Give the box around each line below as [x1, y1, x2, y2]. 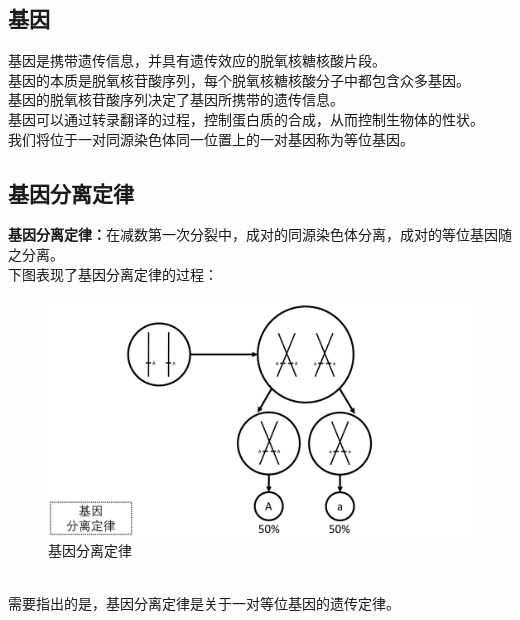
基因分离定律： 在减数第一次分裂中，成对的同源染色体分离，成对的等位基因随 [8, 224, 512, 245]
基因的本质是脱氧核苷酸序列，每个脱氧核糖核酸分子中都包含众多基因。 [8, 69, 470, 90]
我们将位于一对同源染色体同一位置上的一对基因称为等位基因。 [8, 128, 414, 149]
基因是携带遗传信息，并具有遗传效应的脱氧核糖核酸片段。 [8, 50, 386, 71]
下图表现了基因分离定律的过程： [8, 263, 218, 284]
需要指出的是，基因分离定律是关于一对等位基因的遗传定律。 [8, 593, 400, 614]
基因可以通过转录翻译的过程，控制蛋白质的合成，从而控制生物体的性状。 [8, 108, 484, 129]
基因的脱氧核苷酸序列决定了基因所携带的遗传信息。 [8, 89, 344, 110]
